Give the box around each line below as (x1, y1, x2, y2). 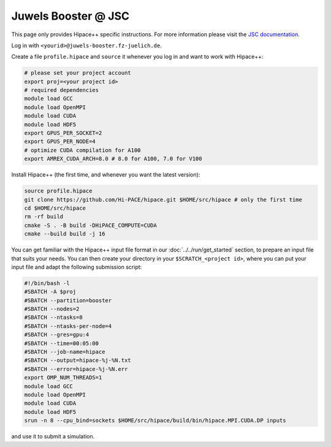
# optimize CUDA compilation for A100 (24, 147, 141, 153)
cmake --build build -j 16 (24, 231, 105, 237)
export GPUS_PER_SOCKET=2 (24, 129, 102, 137)
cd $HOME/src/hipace (24, 204, 86, 212)
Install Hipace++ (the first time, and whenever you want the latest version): (11, 171, 200, 178)
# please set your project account (24, 69, 131, 77)
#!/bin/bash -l (24, 280, 70, 286)
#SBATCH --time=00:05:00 (24, 340, 99, 346)
